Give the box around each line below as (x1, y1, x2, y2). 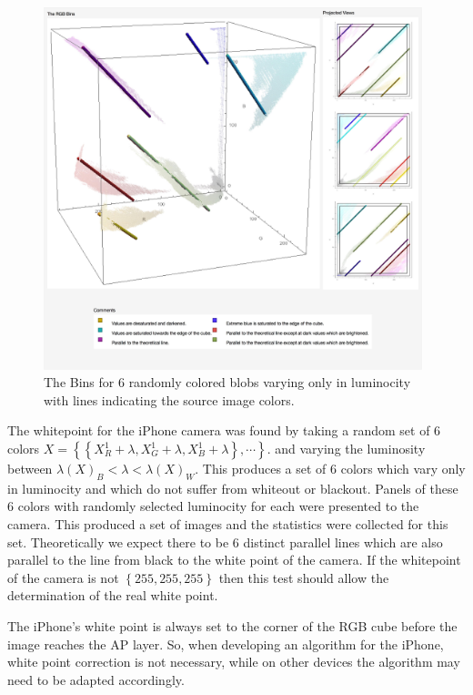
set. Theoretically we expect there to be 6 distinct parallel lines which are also (7, 532, 443, 551)
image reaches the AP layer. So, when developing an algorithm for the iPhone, (7, 634, 444, 653)
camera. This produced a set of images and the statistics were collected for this (7, 515, 448, 534)
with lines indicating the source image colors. (44, 390, 295, 409)
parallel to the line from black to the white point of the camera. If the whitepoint (7, 550, 461, 569)
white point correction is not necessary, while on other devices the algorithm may (7, 652, 460, 671)
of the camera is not (7, 567, 119, 587)
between (7, 459, 53, 478)
